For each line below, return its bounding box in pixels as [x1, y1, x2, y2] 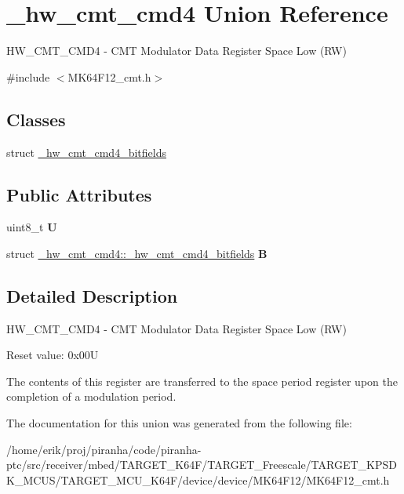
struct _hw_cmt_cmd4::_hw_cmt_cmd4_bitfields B [6, 245, 268, 261]
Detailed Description [6, 283, 178, 307]
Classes [6, 107, 66, 131]
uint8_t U [6, 219, 57, 235]
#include [6, 68, 50, 85]
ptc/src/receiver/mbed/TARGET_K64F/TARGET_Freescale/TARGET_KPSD [6, 456, 397, 473]
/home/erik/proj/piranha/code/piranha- [6, 441, 202, 457]
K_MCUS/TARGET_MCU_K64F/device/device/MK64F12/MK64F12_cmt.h [6, 471, 390, 488]
